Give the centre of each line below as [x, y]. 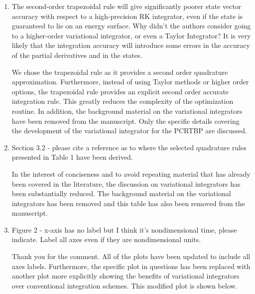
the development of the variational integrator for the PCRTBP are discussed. [129, 131]
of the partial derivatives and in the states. [77, 55]
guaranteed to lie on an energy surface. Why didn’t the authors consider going [131, 26]
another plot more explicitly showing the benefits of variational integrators [126, 276]
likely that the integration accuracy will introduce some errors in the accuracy [131, 45]
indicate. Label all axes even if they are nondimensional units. [106, 239]
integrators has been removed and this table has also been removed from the [128, 203]
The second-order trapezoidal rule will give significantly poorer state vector [127, 6]
